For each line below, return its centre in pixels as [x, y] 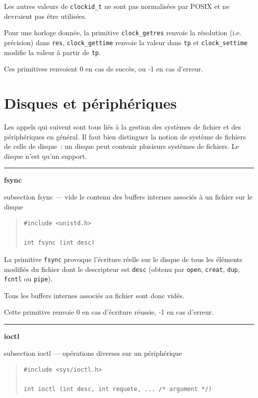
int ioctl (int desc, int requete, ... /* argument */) [118, 389]
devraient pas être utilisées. [45, 16]
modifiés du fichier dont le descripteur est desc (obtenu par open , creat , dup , [122, 269]
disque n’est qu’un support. [46, 156]
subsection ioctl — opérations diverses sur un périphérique [93, 353]
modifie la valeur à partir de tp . [52, 52]
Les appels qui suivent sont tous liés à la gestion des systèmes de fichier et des [123, 126]
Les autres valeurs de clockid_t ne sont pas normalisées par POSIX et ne [117, 6]
